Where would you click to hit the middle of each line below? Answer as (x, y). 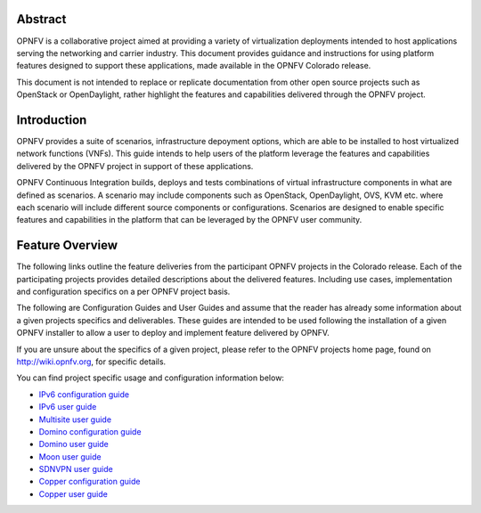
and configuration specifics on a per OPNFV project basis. (123, 292)
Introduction (52, 120)
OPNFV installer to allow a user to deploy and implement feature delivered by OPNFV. (173, 333)
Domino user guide (73, 444)
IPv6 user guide (68, 407)
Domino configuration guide (90, 431)
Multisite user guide (75, 419)
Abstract (41, 19)
